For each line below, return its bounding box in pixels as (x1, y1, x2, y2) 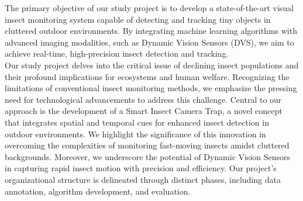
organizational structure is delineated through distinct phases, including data (5, 173, 281, 185)
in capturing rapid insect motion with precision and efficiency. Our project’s (5, 162, 277, 174)
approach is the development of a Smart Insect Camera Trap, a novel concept (5, 105, 283, 117)
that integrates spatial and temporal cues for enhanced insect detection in (5, 116, 269, 128)
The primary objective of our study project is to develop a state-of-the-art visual (5, 2, 294, 13)
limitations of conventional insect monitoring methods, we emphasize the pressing (5, 82, 297, 94)
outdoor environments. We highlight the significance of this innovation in (5, 127, 266, 140)
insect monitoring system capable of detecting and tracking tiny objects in (5, 13, 271, 25)
